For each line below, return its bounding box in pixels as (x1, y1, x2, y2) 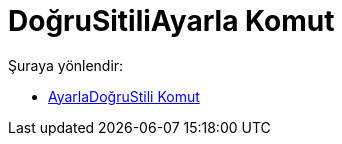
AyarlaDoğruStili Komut (48, 87, 200, 105)
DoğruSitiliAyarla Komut (8, 4, 335, 38)
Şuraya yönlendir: (8, 56, 124, 74)
